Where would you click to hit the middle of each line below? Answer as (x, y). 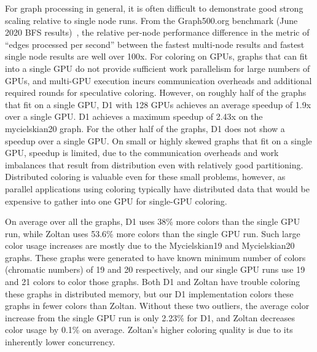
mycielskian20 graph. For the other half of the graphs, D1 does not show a (145, 128)
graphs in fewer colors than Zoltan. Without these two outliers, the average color (157, 306)
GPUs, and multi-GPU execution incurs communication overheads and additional (158, 80)
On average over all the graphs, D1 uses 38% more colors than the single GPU (153, 221)
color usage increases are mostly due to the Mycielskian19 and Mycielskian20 (150, 245)
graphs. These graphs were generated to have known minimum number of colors (155, 257)
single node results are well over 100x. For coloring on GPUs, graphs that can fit (157, 56)
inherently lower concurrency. (60, 342)
